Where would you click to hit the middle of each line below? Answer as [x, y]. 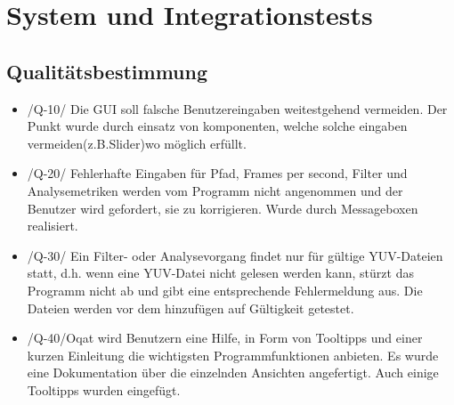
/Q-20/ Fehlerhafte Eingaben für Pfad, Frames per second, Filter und [217, 173]
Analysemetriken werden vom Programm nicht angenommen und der [215, 190]
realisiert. [53, 226]
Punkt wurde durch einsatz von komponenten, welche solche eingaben [217, 126]
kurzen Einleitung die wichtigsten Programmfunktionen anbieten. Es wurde [233, 355]
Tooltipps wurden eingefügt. [104, 389]
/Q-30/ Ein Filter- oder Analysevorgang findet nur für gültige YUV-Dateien [235, 255]
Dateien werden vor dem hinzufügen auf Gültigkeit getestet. [191, 308]
